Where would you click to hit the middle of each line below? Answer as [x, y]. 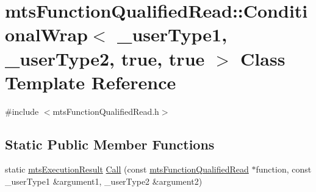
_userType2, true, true [105, 58]
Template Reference [91, 82]
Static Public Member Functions [110, 144]
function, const [284, 169]
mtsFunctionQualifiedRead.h [106, 111]
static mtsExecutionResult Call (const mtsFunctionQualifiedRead [127, 169]
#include [22, 111]
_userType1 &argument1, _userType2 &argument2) [104, 181]
